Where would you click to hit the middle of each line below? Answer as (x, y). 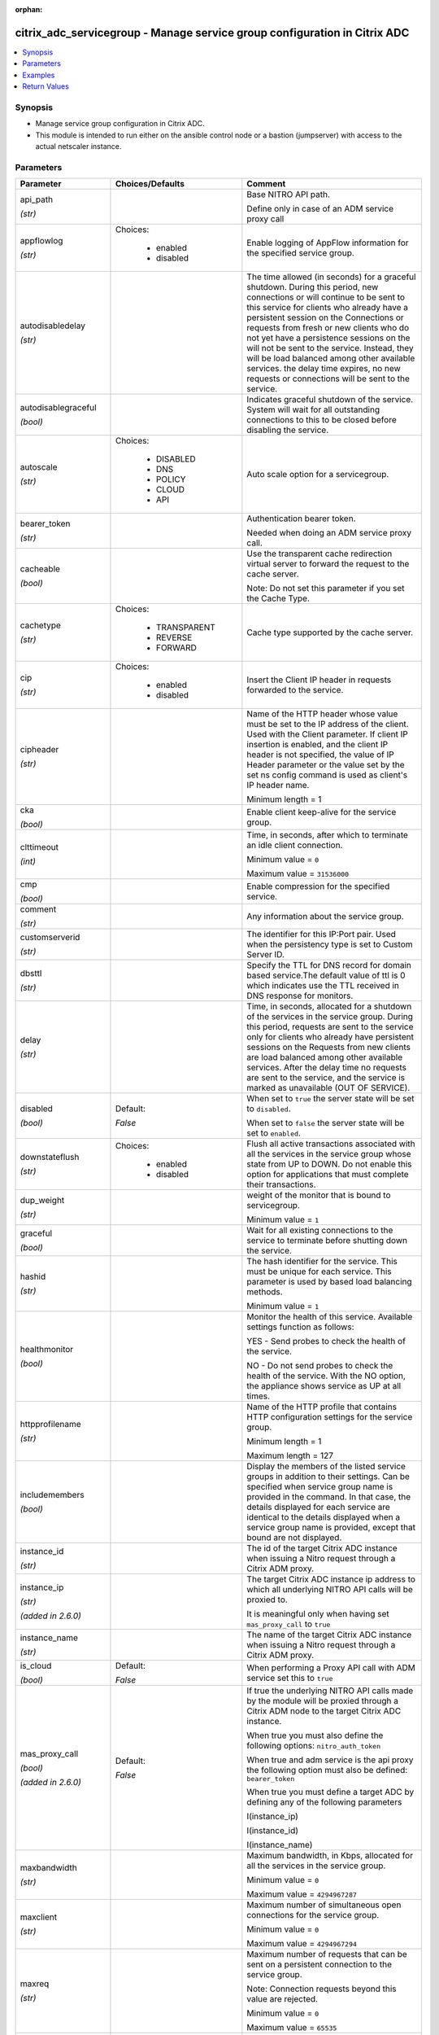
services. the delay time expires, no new (324, 369)
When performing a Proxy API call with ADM (331, 1668)
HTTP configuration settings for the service (330, 1417)
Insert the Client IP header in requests (319, 680)
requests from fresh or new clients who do (328, 328)
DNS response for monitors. (300, 996)
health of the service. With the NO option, (326, 1376)
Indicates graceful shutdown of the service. (330, 400)
